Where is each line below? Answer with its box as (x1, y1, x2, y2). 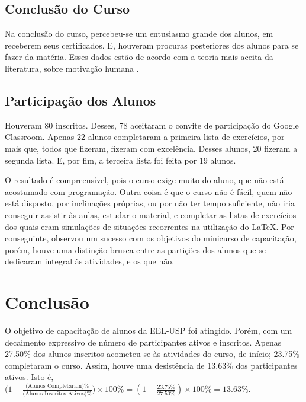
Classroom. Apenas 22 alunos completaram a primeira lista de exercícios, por (5, 130, 285, 143)
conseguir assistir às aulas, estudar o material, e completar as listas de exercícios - (5, 208, 302, 221)
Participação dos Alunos (5, 91, 156, 109)
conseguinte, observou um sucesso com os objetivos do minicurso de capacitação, (5, 232, 297, 244)
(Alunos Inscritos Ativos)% (22, 390, 92, 397)
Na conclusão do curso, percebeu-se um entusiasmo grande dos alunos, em (5, 27, 273, 40)
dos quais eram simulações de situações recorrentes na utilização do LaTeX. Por (5, 220, 294, 232)
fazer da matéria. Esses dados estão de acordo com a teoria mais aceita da (5, 50, 273, 63)
